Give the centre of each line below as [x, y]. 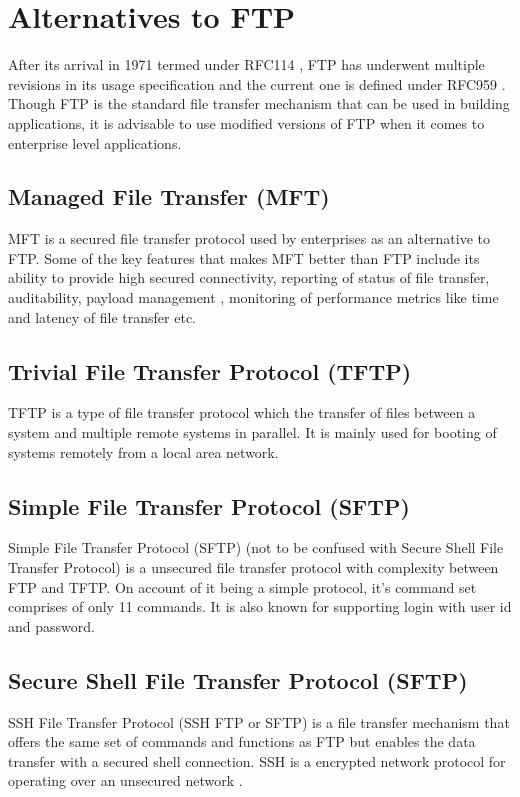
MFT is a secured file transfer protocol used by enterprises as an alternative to [249, 238]
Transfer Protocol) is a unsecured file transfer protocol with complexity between [253, 567]
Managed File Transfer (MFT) [169, 196]
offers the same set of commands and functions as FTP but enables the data [242, 741]
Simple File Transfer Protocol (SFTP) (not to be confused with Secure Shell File [256, 547]
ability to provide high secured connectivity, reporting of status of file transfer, [249, 277]
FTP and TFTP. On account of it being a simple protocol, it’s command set [242, 586]
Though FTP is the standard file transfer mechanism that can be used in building [259, 103]
